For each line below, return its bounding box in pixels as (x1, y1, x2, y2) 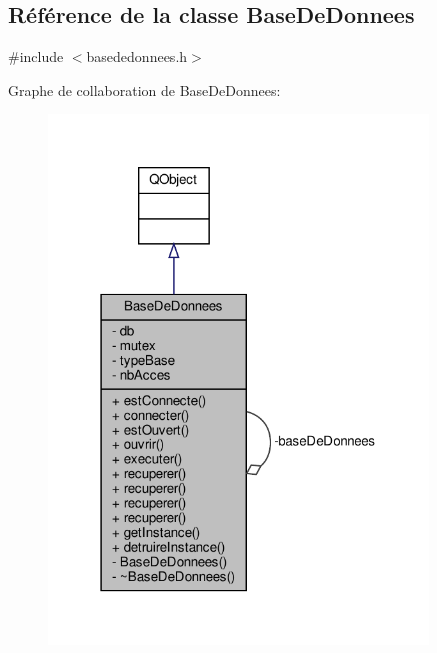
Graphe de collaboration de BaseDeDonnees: (8, 79, 281, 100)
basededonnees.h (86, 46, 188, 67)
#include (8, 46, 64, 67)
